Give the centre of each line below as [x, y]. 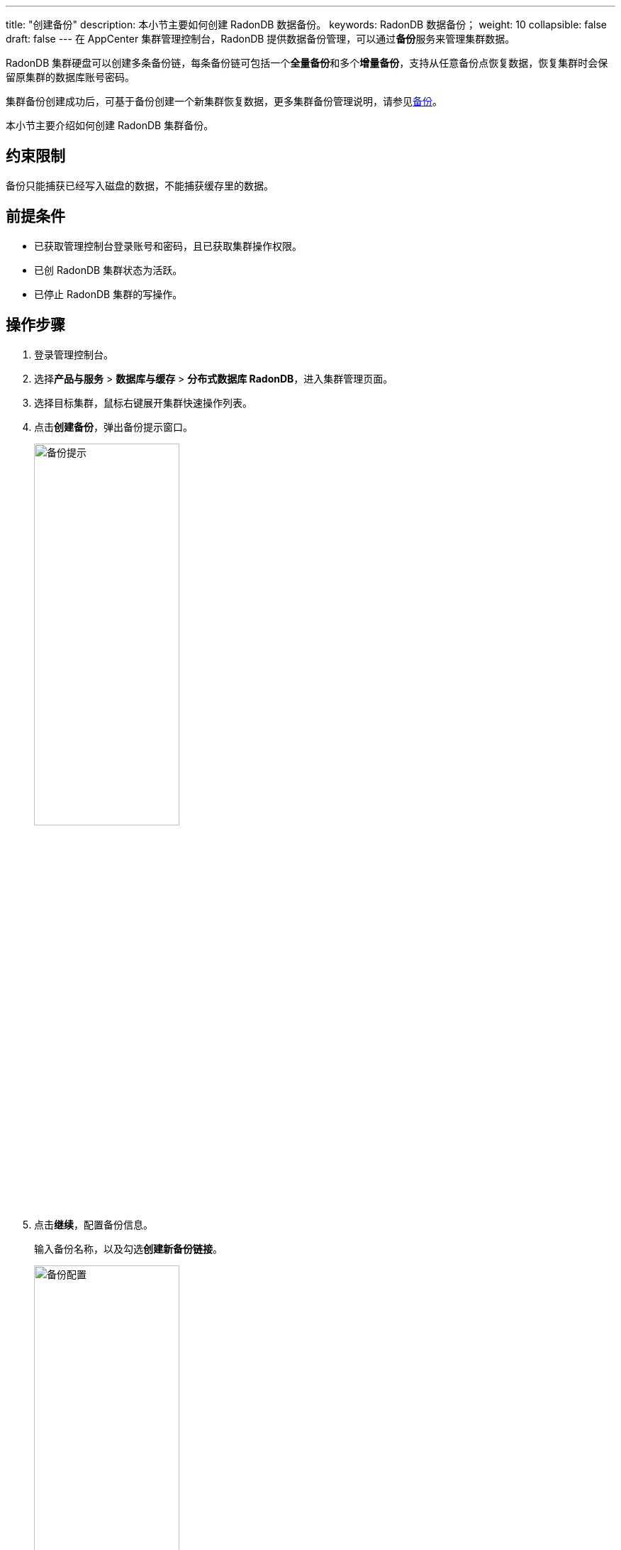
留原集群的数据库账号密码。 [70, 77]
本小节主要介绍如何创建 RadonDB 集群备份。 [110, 125]
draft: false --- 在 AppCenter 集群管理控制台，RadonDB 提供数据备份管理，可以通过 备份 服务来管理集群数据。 [261, 39]
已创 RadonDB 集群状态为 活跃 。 [108, 270]
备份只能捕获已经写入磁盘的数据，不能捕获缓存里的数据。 [140, 185]
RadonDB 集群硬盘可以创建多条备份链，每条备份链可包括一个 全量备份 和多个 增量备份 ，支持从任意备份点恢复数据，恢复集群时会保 [307, 63]
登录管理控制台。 [74, 354]
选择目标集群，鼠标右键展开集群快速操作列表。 [143, 402]
